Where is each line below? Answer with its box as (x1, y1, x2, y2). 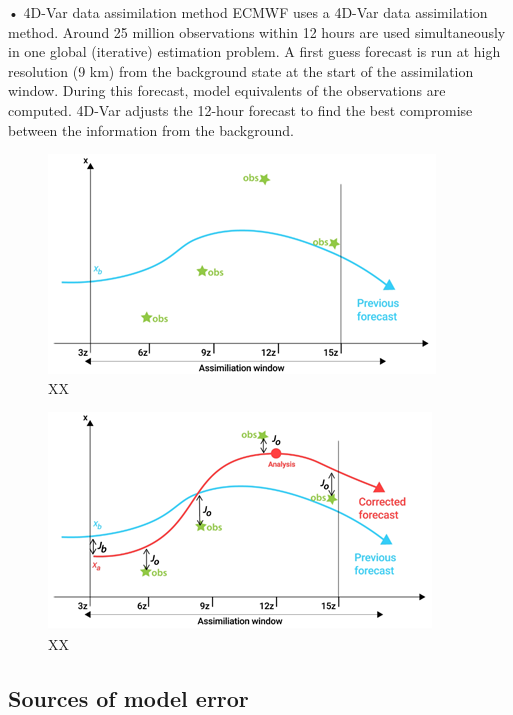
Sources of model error (8, 682, 249, 713)
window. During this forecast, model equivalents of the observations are (8, 80, 446, 101)
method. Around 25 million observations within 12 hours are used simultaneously (8, 21, 506, 42)
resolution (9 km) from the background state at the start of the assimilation (8, 60, 474, 81)
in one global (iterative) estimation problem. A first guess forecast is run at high (8, 41, 501, 62)
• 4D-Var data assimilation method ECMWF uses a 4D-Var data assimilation (8, 2, 488, 22)
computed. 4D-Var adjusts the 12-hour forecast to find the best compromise (8, 99, 473, 120)
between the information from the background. (8, 119, 294, 140)
